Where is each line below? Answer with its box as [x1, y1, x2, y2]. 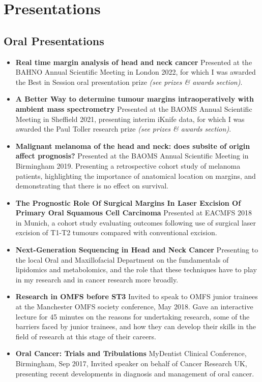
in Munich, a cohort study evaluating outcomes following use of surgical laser [15, 217, 256, 228]
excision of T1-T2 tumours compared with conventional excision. [15, 227, 217, 238]
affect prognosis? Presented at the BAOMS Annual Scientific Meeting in [15, 150, 249, 161]
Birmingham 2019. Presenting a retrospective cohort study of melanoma [15, 160, 241, 171]
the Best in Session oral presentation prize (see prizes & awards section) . [15, 76, 243, 87]
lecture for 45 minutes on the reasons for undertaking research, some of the [15, 311, 250, 322]
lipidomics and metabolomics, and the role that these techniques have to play [15, 264, 257, 275]
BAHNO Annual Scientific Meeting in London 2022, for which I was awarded [15, 67, 256, 77]
